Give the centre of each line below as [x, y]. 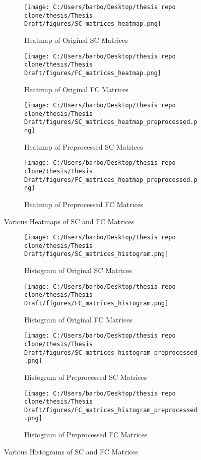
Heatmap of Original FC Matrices [76, 89]
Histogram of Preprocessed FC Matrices [86, 435]
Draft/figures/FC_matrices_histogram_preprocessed [111, 410]
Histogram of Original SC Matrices [78, 270]
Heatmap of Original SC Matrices [76, 40]
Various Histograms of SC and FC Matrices [71, 451]
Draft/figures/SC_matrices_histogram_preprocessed [111, 352]
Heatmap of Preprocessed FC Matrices [84, 204]
